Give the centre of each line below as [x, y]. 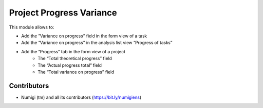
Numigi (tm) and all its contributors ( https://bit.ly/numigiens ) [81, 97]
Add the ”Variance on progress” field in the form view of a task [84, 36]
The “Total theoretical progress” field [75, 59]
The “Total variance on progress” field [76, 72]
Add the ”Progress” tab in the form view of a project [73, 51]
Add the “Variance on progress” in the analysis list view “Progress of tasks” [97, 43]
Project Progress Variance [63, 13]
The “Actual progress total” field [70, 65]
